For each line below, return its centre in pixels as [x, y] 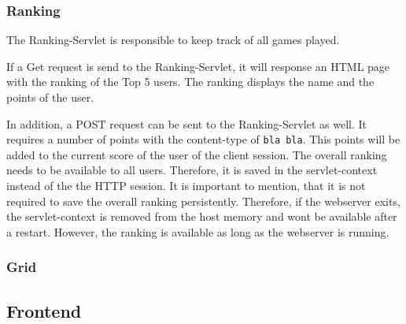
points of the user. [50, 97]
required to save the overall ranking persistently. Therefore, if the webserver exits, [203, 201]
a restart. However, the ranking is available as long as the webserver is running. [198, 231]
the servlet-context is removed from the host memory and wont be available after [202, 216]
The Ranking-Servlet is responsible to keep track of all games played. [173, 40]
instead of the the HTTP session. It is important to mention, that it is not [186, 186]
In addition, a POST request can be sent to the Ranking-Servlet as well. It [187, 123]
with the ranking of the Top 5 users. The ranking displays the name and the [190, 82]
